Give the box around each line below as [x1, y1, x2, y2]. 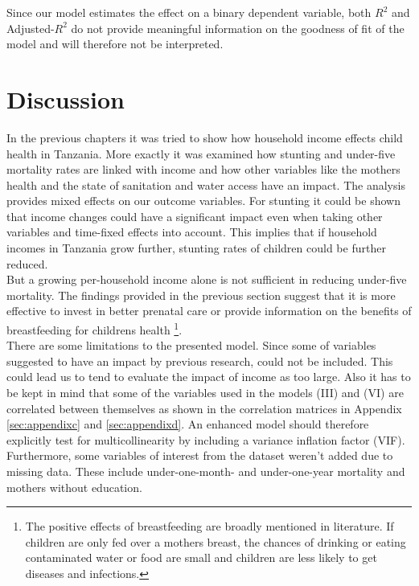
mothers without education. [6, 478, 142, 495]
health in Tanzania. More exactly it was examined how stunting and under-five [6, 145, 396, 162]
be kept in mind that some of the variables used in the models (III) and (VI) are [6, 384, 404, 401]
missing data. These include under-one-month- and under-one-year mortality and [6, 463, 405, 480]
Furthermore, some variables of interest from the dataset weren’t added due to [6, 447, 393, 464]
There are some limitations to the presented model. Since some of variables [6, 337, 376, 354]
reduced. [6, 255, 48, 272]
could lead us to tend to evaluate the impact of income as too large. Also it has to [6, 368, 411, 385]
